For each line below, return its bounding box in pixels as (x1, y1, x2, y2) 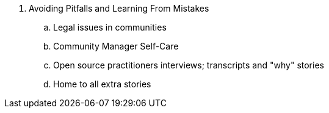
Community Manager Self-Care (53, 41, 179, 51)
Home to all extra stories (53, 79, 151, 89)
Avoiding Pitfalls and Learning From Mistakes (29, 3, 209, 13)
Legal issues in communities (53, 22, 167, 32)
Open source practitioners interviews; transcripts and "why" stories (53, 60, 324, 70)
